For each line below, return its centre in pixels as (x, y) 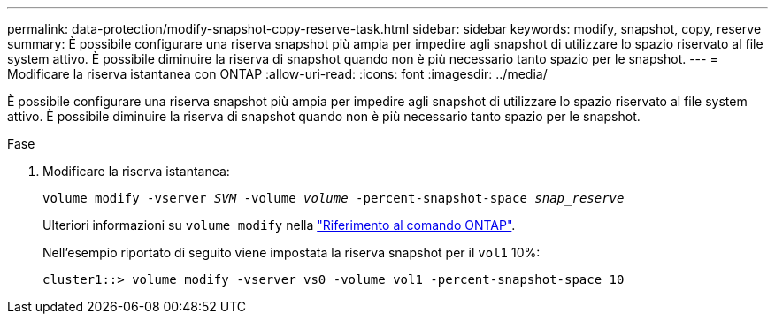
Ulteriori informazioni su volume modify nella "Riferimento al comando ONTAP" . (279, 225)
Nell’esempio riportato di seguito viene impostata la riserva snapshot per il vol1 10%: (292, 252)
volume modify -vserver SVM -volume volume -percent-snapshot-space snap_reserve (334, 198)
